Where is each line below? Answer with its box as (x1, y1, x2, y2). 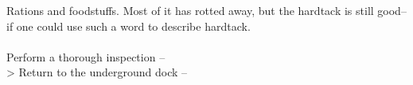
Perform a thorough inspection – (6, 48, 166, 65)
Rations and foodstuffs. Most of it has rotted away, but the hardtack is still (6, 2, 374, 18)
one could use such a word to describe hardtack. (16, 17, 251, 34)
